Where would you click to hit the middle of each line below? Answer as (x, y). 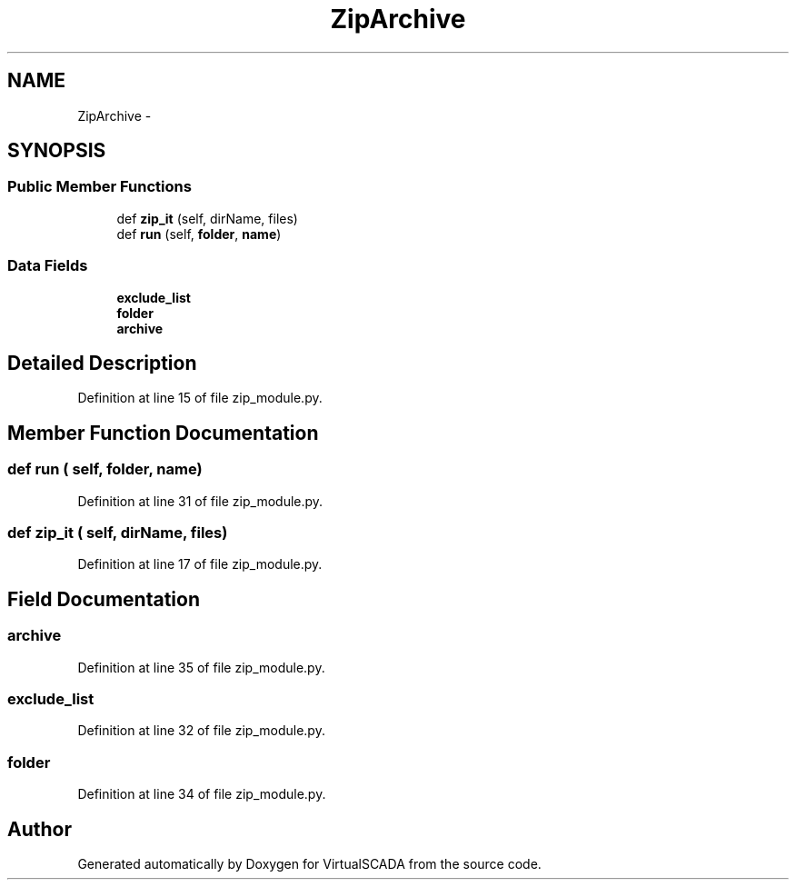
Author (40, 829)
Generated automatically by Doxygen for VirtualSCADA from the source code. (309, 863)
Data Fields (48, 266)
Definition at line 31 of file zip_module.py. (200, 501)
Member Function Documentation (163, 433)
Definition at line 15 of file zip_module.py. (200, 398)
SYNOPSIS (57, 151)
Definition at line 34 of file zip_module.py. (202, 794)
